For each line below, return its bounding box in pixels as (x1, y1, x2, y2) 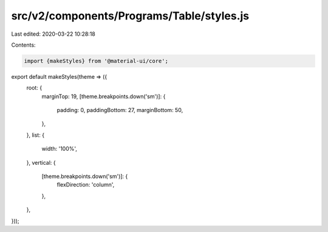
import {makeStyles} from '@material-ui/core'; (24, 58, 168, 64)
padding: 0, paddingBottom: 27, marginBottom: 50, (56, 107, 183, 114)
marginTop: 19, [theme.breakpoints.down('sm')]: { (41, 93, 166, 100)
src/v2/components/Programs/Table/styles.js (11, 9, 250, 22)
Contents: (11, 41, 36, 48)
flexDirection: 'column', (56, 181, 115, 188)
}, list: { (26, 131, 45, 139)
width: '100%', (41, 145, 77, 153)
